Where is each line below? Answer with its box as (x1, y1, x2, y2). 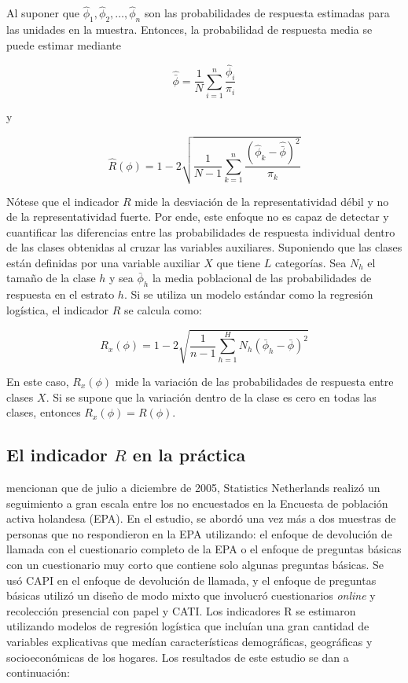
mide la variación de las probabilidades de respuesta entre (115, 373, 394, 390)
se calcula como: (123, 301, 202, 318)
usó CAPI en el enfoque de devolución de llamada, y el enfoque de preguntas (6, 571, 377, 588)
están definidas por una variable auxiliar (6, 254, 200, 270)
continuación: (6, 664, 70, 681)
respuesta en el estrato (6, 286, 115, 303)
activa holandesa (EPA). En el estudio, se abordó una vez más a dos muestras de (6, 510, 396, 527)
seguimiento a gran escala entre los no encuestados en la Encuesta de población (6, 494, 388, 511)
